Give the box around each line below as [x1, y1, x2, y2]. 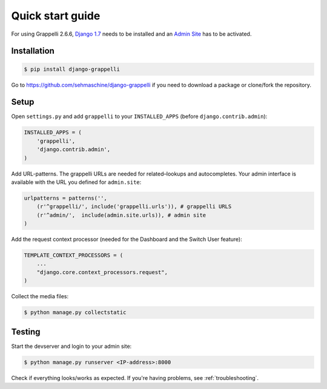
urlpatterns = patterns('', [24, 194, 107, 201]
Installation [11, 46, 54, 56]
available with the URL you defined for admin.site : [11, 178, 142, 186]
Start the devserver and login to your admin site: [11, 342, 132, 350]
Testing [11, 327, 41, 337]
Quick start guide [11, 9, 101, 22]
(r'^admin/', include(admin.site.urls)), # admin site [36, 212, 206, 218]
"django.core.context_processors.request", [36, 269, 168, 275]
